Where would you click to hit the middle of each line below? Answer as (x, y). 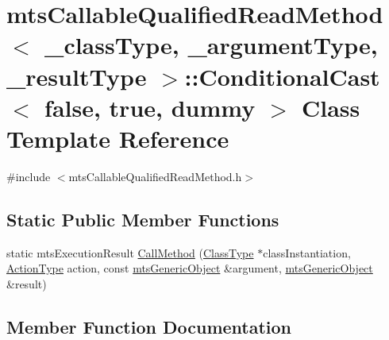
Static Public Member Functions (143, 219)
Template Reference (118, 138)
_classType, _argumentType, (211, 45)
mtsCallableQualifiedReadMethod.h (155, 176)
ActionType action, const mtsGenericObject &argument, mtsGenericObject (190, 268)
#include (29, 176)
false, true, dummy (150, 107)
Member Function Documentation (149, 326)
